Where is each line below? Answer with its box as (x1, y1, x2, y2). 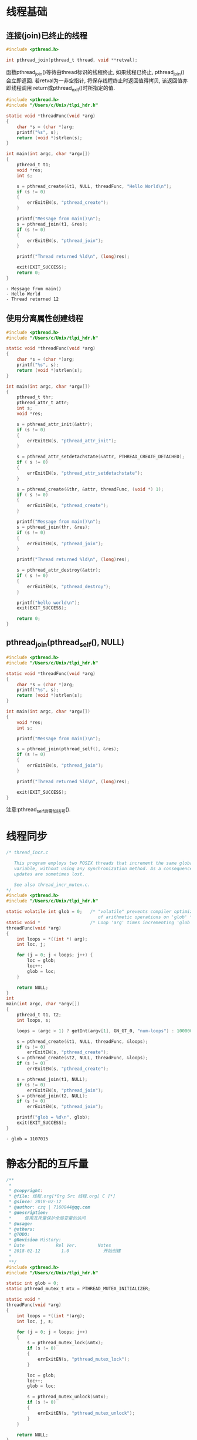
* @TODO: (8, 1231, 30, 1237)
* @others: (8, 1226, 35, 1232)
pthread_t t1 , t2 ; (16, 1012, 62, 1018)
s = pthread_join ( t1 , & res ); (16, 221, 88, 227)
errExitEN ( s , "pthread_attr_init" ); (27, 438, 117, 444)
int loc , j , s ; (16, 1318, 54, 1324)
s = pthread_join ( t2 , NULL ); (16, 1093, 88, 1099)
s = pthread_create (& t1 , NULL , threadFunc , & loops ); (16, 1038, 148, 1045)
